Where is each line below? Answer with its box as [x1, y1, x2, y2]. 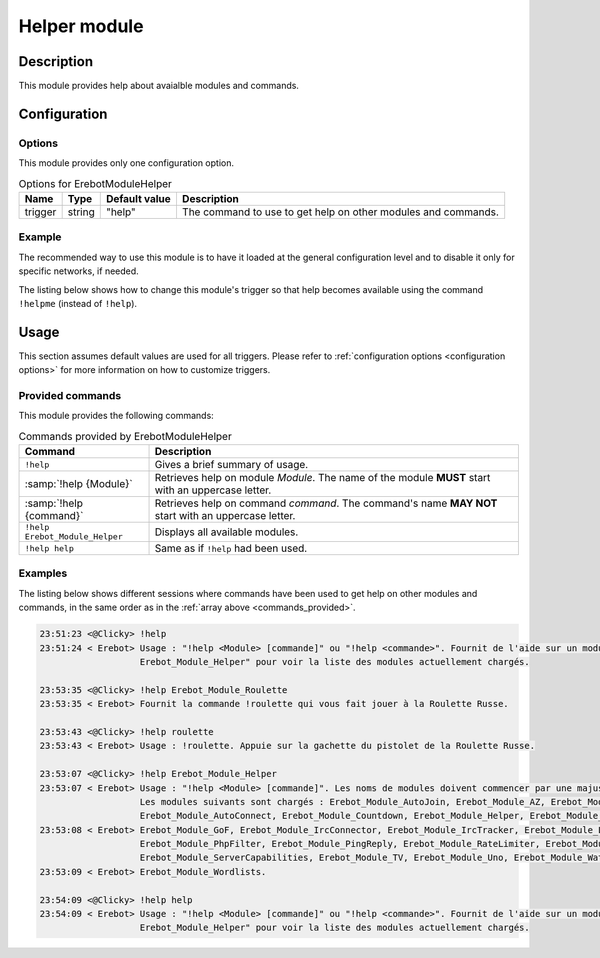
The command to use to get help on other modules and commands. [181, 205, 500, 219]
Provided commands [18, 388, 122, 402]
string [67, 205, 95, 219]
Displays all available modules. [154, 525, 299, 539]
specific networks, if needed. [18, 265, 139, 277]
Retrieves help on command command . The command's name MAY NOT [154, 496, 498, 510]
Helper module [18, 15, 144, 37]
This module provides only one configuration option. [18, 157, 235, 169]
